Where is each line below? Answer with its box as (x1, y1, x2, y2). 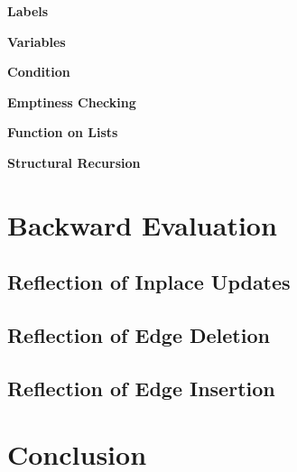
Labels (7, 2, 49, 20)
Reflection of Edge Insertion (7, 374, 275, 402)
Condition (7, 62, 70, 81)
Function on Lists (7, 123, 118, 142)
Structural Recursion (7, 153, 141, 171)
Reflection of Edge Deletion (7, 321, 270, 349)
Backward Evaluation (7, 206, 277, 243)
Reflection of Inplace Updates (7, 268, 291, 296)
